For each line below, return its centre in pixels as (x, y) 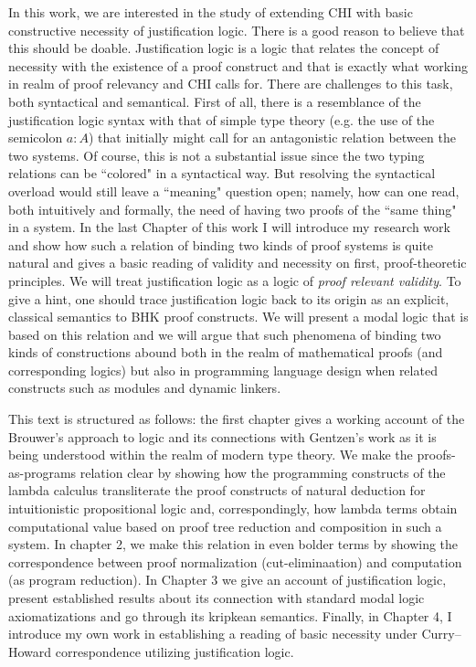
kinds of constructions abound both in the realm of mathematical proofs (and (226, 352)
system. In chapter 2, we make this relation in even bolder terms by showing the (233, 544)
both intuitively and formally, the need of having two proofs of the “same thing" (233, 209)
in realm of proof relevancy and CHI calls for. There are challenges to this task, (231, 84)
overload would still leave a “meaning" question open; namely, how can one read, (234, 191)
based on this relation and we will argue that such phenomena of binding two (225, 334)
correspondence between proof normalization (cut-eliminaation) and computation (235, 561)
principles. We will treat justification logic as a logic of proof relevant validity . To (235, 280)
